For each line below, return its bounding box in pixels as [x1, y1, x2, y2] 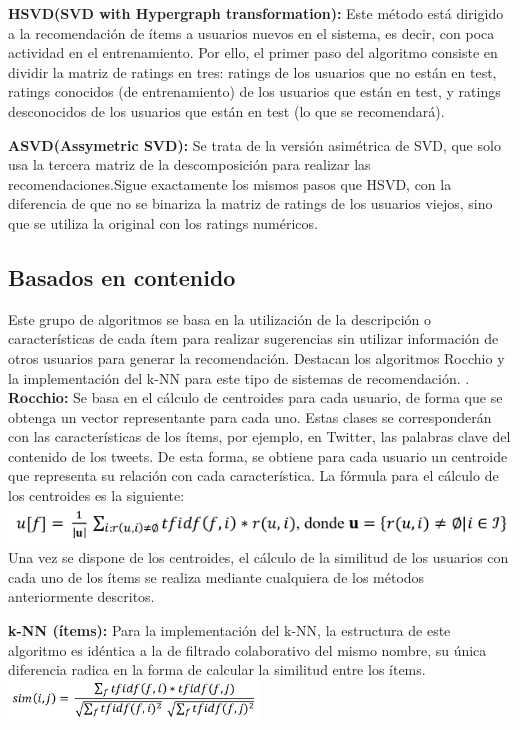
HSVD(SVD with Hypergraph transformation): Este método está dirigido [8, 3, 504, 23]
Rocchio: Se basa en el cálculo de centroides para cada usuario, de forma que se [8, 387, 503, 408]
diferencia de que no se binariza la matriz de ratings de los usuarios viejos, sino [8, 193, 493, 214]
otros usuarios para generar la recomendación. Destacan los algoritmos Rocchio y [8, 347, 505, 368]
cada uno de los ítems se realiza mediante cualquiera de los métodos [8, 566, 425, 587]
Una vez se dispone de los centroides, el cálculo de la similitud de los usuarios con [8, 547, 509, 568]
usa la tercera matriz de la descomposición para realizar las [8, 154, 371, 175]
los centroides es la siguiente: [8, 485, 185, 506]
